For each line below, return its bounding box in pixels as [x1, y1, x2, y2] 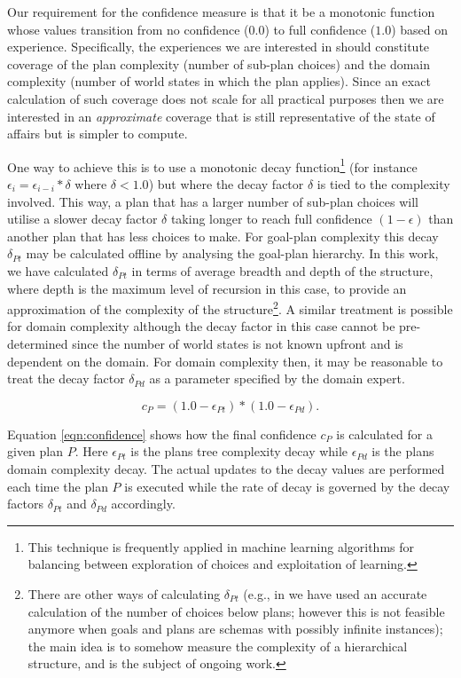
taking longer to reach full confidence [170, 209, 372, 228]
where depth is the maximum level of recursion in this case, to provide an [7, 279, 407, 297]
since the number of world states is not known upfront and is [72, 335, 403, 352]
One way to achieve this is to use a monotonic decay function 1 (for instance [7, 154, 418, 176]
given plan [7, 442, 64, 461]
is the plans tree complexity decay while [130, 442, 348, 461]
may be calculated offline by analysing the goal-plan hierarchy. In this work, [26, 244, 439, 263]
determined [7, 335, 68, 352]
